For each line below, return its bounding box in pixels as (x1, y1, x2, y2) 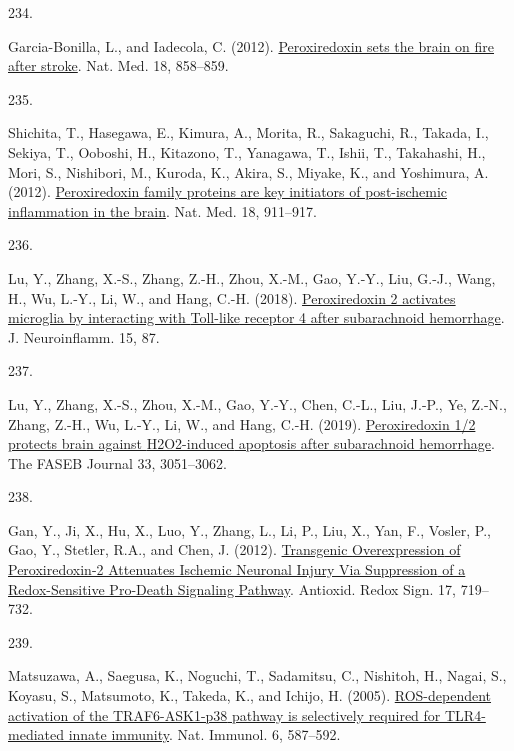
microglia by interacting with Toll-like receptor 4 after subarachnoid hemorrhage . (8, 307, 505, 328)
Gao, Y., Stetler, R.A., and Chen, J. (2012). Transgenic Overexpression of (8, 539, 461, 560)
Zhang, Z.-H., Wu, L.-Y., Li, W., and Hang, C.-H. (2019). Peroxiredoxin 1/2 (8, 413, 476, 434)
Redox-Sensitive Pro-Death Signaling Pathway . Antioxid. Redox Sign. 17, (8, 578, 456, 599)
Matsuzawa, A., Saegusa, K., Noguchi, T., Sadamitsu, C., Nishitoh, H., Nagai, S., (8, 665, 507, 686)
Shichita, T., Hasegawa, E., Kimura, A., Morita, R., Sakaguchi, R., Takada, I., (8, 122, 489, 143)
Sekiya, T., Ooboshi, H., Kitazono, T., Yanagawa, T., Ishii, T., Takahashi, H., (8, 141, 486, 162)
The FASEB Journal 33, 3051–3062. (8, 452, 228, 473)
